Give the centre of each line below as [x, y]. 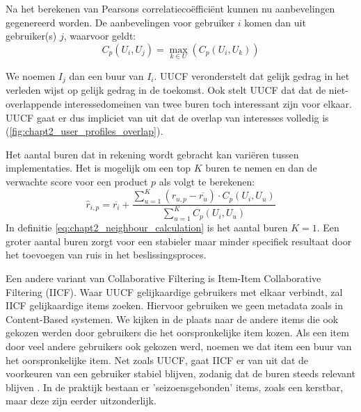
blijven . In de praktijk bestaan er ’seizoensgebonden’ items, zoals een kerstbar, [175, 387]
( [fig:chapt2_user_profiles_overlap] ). [85, 131]
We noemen [31, 76]
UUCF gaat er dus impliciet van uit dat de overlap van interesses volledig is [167, 117]
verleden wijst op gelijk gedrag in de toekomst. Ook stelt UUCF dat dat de [166, 90]
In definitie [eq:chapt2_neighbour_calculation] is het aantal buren [147, 228]
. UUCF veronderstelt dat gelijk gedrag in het [252, 76]
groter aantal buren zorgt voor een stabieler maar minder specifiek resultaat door [179, 241]
